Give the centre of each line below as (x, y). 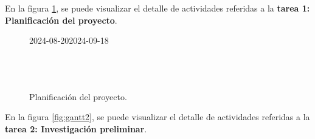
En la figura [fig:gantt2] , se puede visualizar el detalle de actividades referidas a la (157, 117)
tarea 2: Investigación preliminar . (76, 128)
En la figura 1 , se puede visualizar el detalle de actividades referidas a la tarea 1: (157, 8)
